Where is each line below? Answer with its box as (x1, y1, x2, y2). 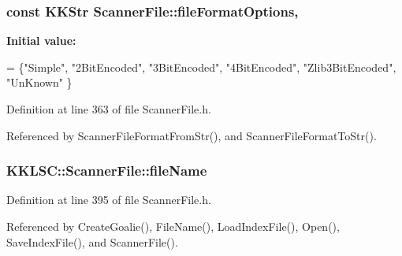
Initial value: (6, 32, 76, 49)
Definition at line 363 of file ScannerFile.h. (6, 101, 211, 117)
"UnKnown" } (6, 74, 73, 91)
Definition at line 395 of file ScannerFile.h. (6, 191, 211, 208)
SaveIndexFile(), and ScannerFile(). (6, 233, 178, 250)
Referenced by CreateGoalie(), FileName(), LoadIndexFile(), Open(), (6, 218, 340, 234)
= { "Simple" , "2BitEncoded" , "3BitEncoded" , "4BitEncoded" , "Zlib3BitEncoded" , (6, 58, 396, 75)
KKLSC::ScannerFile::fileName (6, 161, 207, 180)
